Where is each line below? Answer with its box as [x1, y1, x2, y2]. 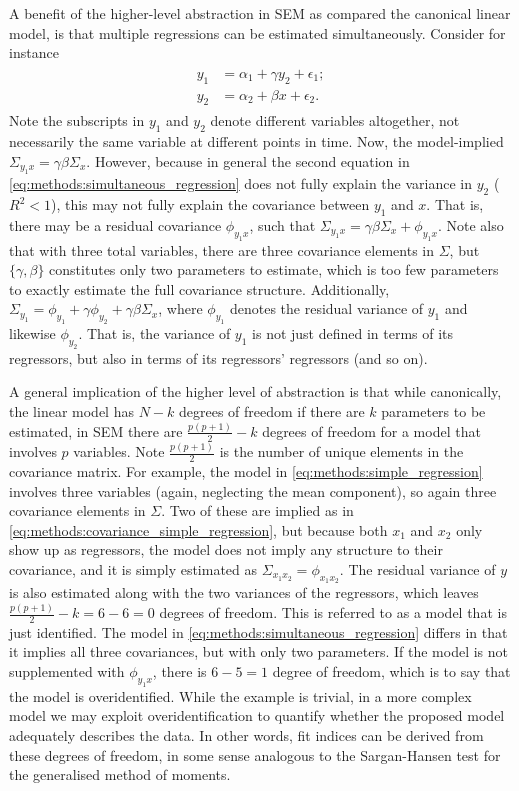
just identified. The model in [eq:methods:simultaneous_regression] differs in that [9, 621, 508, 642]
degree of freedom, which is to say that [272, 661, 511, 682]
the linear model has [9, 401, 134, 422]
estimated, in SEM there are [9, 420, 183, 441]
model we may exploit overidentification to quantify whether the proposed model [9, 705, 505, 726]
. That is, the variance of [78, 323, 231, 344]
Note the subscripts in [9, 110, 145, 131]
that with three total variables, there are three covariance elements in [9, 239, 435, 260]
